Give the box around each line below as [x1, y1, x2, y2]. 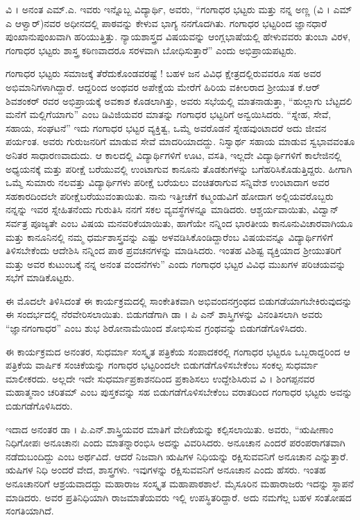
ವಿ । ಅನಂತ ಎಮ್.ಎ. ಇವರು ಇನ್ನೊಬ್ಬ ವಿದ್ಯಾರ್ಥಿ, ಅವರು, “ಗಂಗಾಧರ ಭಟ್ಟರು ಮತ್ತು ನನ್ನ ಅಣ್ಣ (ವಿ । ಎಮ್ [6, 2, 352, 16]
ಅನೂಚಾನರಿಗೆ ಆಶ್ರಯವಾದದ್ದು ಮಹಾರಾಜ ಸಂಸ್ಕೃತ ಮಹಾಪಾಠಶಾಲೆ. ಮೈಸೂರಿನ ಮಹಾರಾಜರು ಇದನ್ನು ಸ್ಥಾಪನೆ [6, 476, 354, 490]
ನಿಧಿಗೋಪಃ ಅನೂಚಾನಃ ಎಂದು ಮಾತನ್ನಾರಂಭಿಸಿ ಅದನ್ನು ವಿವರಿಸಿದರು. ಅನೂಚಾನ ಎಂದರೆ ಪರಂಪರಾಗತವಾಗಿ [6, 435, 345, 450]
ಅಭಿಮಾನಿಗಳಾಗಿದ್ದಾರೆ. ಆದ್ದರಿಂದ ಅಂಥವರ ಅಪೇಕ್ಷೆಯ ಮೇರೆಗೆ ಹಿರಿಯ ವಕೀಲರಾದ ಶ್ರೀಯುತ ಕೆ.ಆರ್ [6, 79, 320, 94]
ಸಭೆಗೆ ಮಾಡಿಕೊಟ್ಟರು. [6, 270, 75, 285]
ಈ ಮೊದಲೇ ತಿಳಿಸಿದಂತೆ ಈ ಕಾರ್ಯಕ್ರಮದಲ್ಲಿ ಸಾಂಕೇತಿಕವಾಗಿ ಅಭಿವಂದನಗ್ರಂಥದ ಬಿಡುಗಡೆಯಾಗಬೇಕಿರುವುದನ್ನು [6, 293, 352, 308]
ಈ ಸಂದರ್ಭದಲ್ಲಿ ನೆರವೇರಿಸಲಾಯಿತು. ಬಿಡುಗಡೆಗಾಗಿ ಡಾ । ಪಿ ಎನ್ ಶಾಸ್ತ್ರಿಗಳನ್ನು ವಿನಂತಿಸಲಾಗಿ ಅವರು [6, 307, 323, 321]
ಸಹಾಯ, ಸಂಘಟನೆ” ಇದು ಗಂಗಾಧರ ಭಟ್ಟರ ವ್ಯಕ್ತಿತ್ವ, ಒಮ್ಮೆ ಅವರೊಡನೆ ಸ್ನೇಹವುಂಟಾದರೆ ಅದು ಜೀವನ [6, 120, 327, 135]
